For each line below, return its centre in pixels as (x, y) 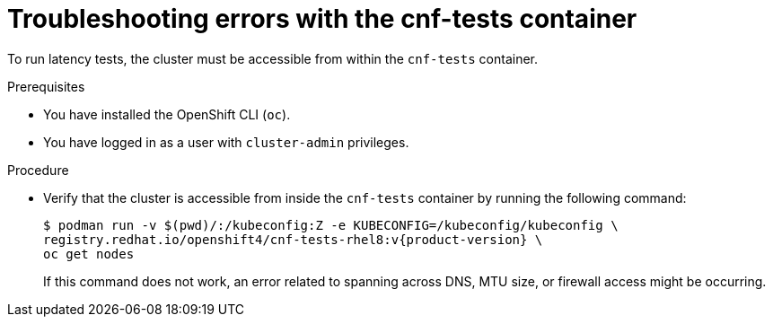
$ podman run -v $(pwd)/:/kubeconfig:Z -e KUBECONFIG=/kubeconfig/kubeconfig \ (331, 225)
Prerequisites (46, 86)
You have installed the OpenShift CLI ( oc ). (167, 114)
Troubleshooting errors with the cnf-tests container (322, 19)
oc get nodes (89, 254)
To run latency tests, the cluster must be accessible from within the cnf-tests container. (273, 58)
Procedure (38, 170)
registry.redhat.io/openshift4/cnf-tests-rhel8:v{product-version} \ (293, 239)
